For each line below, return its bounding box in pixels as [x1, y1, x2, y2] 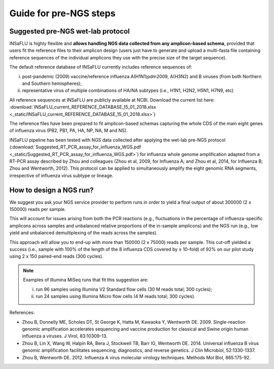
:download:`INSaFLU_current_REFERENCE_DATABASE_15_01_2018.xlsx [9, 104, 156, 110]
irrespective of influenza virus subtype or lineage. [9, 172, 114, 178]
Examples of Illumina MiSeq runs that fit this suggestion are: [23, 277, 149, 283]
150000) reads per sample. [9, 206, 66, 212]
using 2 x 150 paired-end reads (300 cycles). [9, 253, 104, 259]
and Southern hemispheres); [22, 80, 82, 86]
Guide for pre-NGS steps [9, 8, 116, 19]
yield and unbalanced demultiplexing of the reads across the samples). [9, 230, 158, 236]
